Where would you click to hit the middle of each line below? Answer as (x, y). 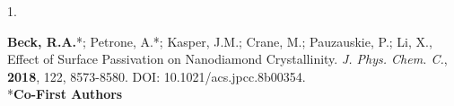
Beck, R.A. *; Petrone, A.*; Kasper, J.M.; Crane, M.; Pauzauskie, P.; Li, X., (220, 41)
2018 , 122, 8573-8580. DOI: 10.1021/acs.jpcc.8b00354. (157, 76)
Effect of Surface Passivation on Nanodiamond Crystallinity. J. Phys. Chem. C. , (227, 59)
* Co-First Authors (65, 94)
